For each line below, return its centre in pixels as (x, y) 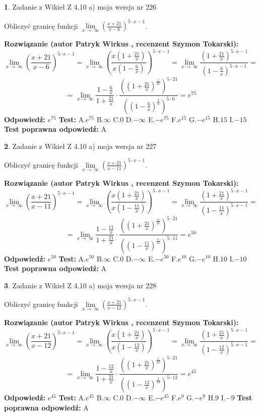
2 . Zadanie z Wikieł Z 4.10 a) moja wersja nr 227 (80, 146)
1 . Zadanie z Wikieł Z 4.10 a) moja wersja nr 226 (80, 7)
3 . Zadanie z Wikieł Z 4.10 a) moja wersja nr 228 (80, 285)
